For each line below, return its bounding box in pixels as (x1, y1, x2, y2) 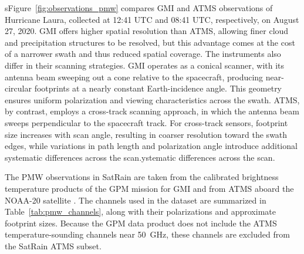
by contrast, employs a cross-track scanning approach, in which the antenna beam (5, 105, 299, 117)
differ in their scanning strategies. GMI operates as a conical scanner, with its (5, 59, 285, 71)
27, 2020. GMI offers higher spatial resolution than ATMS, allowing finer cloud (5, 25, 289, 37)
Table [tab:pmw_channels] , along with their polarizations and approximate (5, 205, 276, 218)
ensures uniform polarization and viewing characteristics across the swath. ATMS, (5, 93, 300, 106)
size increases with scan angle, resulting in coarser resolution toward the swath (5, 128, 288, 140)
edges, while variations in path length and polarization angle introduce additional (5, 140, 298, 152)
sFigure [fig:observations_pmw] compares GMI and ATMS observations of (5, 2, 273, 13)
